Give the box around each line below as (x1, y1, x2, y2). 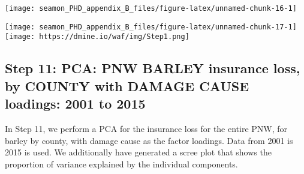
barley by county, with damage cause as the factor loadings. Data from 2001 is (5, 134, 293, 146)
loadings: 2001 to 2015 (5, 94, 146, 113)
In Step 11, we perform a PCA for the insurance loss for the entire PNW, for (5, 122, 288, 134)
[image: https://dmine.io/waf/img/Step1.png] (5, 32, 189, 41)
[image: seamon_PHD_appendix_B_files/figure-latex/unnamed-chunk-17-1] (5, 22, 297, 31)
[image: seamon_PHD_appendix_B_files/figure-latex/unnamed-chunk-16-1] (5, 4, 297, 13)
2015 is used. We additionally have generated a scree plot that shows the (5, 146, 272, 158)
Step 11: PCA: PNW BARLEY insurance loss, (5, 59, 300, 77)
